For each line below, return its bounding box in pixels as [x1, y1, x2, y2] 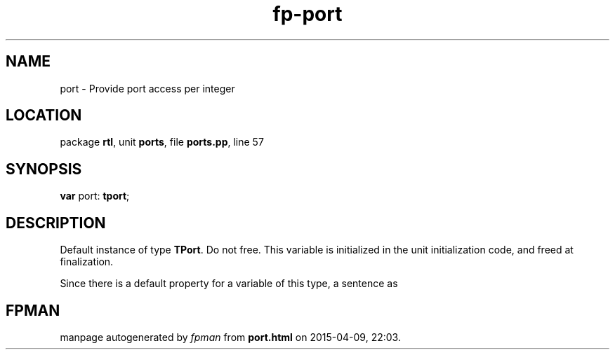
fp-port [272, 2, 343, 26]
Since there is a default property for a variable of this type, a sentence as [60, 277, 398, 290]
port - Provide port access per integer [60, 82, 235, 95]
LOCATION [6, 106, 82, 125]
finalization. [60, 256, 114, 268]
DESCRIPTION [6, 214, 106, 232]
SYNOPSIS [6, 160, 82, 178]
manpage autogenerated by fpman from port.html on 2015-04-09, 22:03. [60, 330, 401, 343]
